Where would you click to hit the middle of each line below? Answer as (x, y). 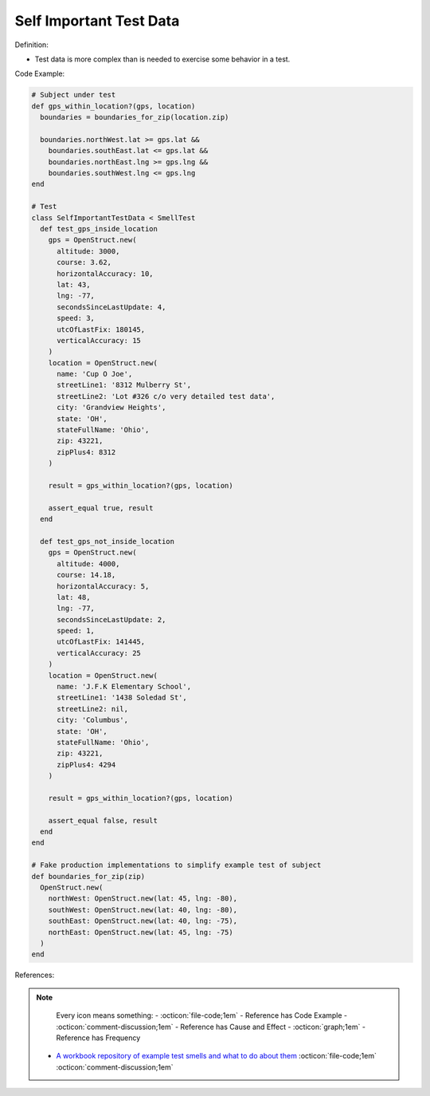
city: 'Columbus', (93, 720)
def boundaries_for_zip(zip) (88, 876)
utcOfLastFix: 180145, (101, 329)
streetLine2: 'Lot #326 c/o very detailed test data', (166, 396)
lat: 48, (74, 597)
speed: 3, (76, 318)
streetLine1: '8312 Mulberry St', (124, 385)
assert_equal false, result (103, 820)
